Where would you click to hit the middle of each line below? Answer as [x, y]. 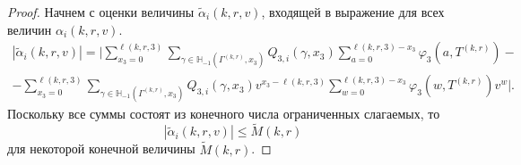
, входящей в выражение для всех [353, 12]
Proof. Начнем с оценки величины [101, 12]
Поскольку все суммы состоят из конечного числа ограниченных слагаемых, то [224, 113]
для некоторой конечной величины [101, 148]
